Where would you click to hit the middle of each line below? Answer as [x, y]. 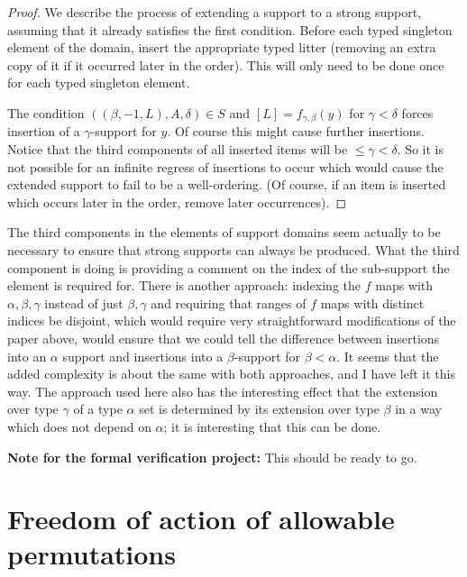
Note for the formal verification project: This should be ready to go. [212, 457]
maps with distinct [372, 302]
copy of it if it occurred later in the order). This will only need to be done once [226, 64]
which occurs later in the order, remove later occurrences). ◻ [177, 201]
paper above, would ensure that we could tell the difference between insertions [224, 338]
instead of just [84, 302]
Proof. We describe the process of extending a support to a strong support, [215, 12]
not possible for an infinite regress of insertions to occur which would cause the [225, 166]
